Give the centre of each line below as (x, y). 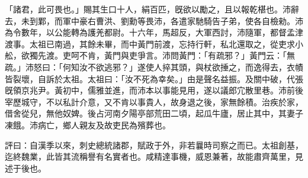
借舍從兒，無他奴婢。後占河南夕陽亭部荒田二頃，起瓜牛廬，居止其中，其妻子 (154, 113)
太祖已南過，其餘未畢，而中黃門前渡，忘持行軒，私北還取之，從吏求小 (166, 43)
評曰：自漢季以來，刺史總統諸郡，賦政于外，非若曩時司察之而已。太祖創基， (154, 145)
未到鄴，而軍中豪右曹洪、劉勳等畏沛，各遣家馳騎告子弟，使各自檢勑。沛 (162, 20)
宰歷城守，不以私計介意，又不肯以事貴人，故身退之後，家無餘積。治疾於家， (154, 101)
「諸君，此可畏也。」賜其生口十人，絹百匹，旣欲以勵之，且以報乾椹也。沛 (148, 9)
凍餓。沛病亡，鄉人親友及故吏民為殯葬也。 (88, 124)
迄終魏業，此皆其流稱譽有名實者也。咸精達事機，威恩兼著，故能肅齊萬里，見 (154, 156)
